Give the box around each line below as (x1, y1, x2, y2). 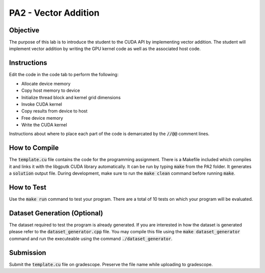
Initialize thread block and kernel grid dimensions (21, 94, 121, 100)
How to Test (9, 183, 47, 191)
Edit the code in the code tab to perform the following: (9, 72, 119, 78)
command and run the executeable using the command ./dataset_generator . (9, 236, 173, 242)
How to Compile (9, 144, 59, 152)
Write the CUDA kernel (21, 122, 67, 128)
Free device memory (21, 115, 63, 121)
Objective (9, 26, 40, 34)
